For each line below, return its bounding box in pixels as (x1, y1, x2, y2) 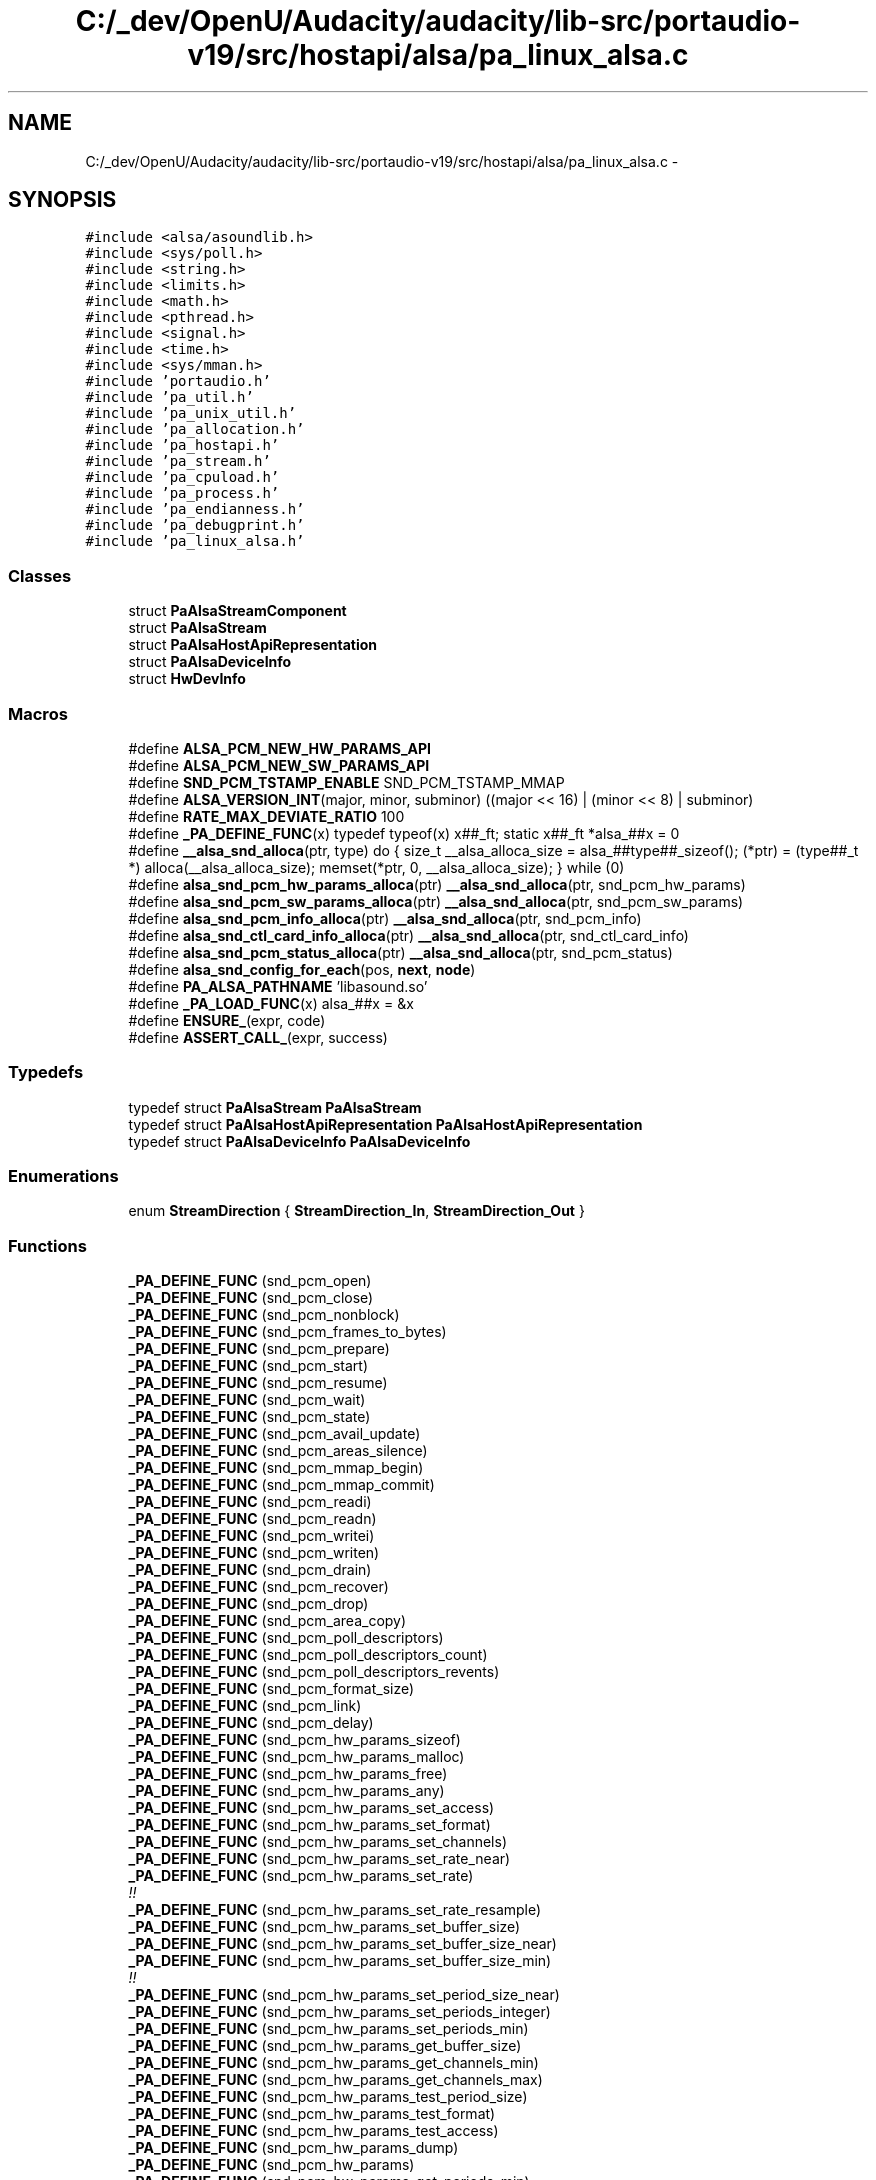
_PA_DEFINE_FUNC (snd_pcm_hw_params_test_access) (128, 2122, 499, 2140)
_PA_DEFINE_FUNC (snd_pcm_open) (128, 1272, 372, 1290)
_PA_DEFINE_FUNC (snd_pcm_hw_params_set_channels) (128, 1833, 507, 1851)
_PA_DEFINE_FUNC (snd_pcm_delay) (128, 1714, 374, 1732)
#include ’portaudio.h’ (85, 373, 271, 390)
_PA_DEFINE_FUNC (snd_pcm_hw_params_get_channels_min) (128, 2054, 539, 2072)
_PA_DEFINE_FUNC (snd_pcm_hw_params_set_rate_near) (128, 1850, 511, 1868)
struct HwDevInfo (128, 670, 246, 688)
